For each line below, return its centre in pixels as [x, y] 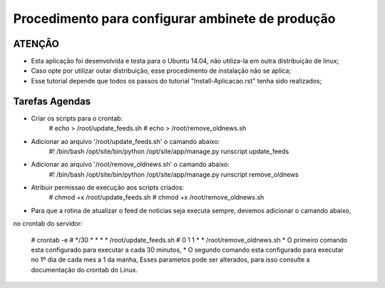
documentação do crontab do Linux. [84, 269]
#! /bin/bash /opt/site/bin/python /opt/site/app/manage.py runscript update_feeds [169, 151]
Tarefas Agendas [52, 101]
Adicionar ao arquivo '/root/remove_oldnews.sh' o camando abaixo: [130, 165]
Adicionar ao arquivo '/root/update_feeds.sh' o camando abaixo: [125, 141]
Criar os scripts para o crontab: [77, 118]
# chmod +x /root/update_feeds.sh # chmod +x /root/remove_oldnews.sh [156, 197]
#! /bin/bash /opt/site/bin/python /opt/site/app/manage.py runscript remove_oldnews [174, 174]
